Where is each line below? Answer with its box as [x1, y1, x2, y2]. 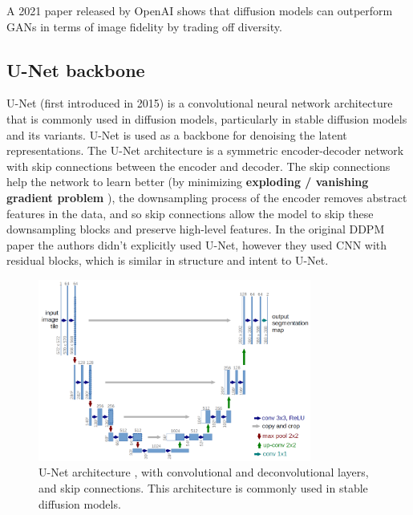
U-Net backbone [6, 57, 145, 82]
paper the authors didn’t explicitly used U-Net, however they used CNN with [6, 236, 387, 253]
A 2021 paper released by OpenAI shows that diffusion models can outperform [6, 2, 393, 18]
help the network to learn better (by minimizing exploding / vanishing [6, 173, 369, 190]
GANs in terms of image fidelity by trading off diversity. [6, 18, 282, 34]
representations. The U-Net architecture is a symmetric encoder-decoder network [6, 142, 404, 159]
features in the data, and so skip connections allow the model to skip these [6, 205, 374, 221]
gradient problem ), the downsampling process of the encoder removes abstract [6, 189, 407, 205]
